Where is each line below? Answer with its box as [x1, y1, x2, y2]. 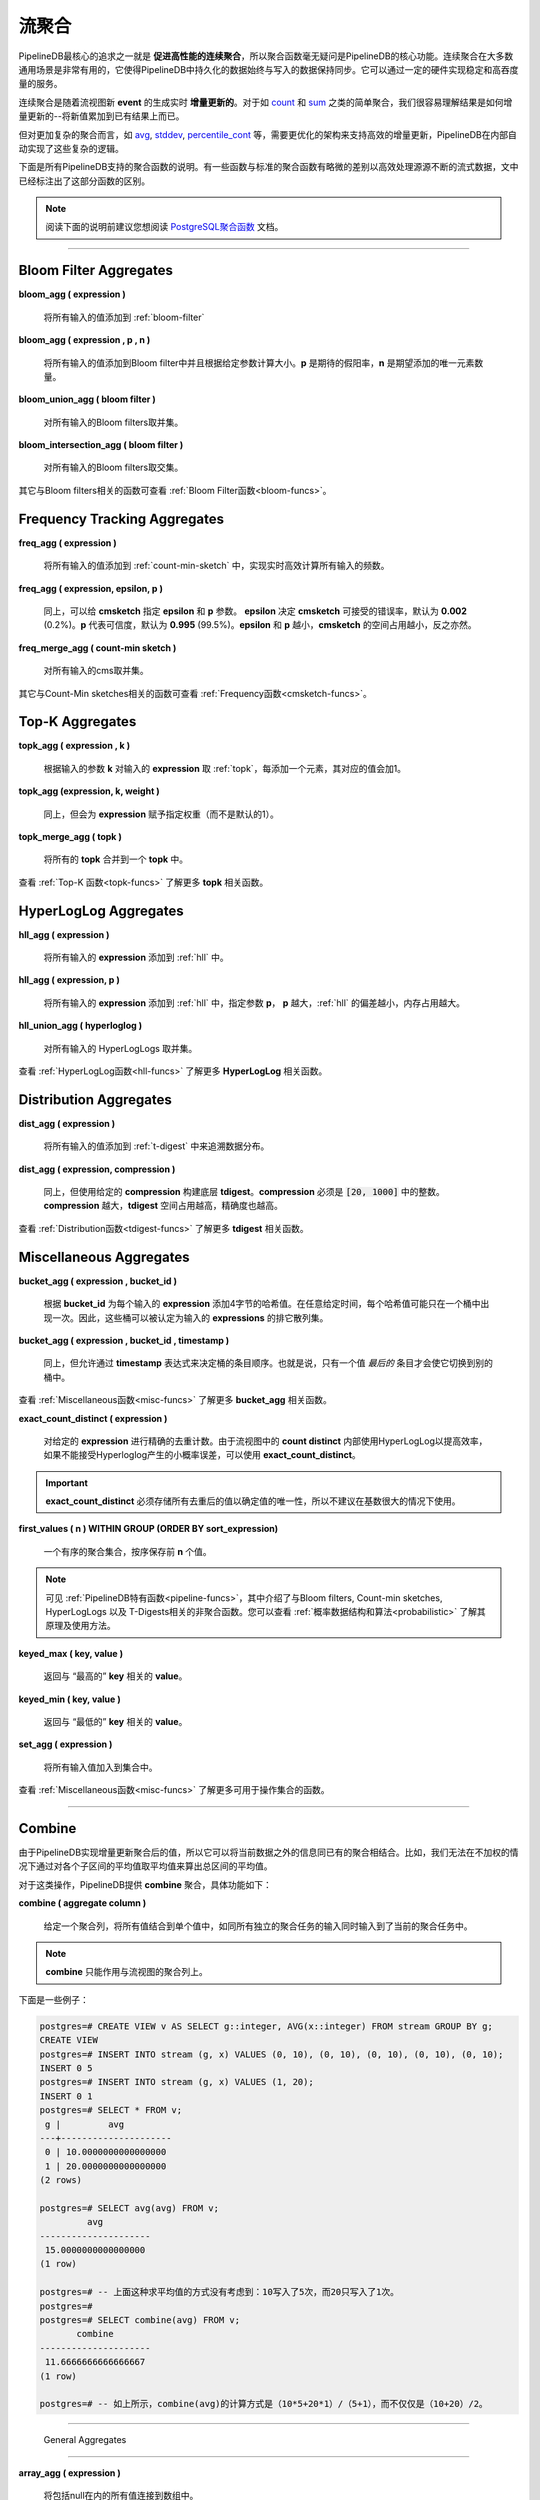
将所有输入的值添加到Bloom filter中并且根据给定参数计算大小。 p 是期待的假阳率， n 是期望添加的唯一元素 [43, 356, 475, 369]
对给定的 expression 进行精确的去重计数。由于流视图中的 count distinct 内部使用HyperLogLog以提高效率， [43, 1435, 488, 1447]
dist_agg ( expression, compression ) [18, 1163, 176, 1175]
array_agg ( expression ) [18, 2466, 122, 2479]
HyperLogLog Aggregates [18, 902, 184, 919]
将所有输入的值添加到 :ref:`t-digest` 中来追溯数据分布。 [43, 1140, 270, 1152]
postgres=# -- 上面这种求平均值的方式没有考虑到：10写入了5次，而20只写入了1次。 [39, 2286, 400, 2298]
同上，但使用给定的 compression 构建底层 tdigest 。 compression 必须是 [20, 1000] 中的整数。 [43, 1186, 445, 1198]
